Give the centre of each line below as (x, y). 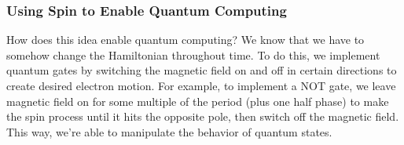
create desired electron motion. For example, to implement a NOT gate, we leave (201, 85)
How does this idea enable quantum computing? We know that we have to (185, 40)
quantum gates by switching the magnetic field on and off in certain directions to (202, 70)
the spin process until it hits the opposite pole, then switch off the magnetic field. (203, 116)
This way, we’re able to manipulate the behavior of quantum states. (169, 131)
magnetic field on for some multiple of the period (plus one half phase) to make (198, 101)
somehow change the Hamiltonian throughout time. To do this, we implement (193, 54)
